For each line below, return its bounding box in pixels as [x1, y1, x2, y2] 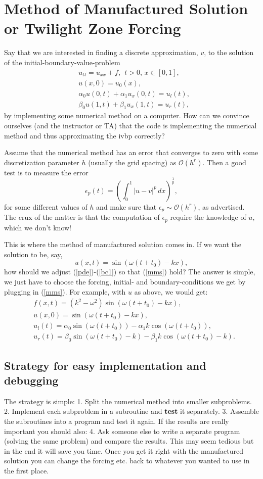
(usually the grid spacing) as [88, 157, 177, 167]
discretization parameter [4, 157, 79, 167]
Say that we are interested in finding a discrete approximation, [4, 47, 198, 58]
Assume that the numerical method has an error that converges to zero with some [4, 147, 258, 158]
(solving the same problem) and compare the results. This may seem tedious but [4, 436, 254, 446]
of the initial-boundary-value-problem [4, 57, 120, 67]
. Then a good [202, 157, 246, 167]
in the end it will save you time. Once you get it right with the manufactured [4, 445, 244, 456]
